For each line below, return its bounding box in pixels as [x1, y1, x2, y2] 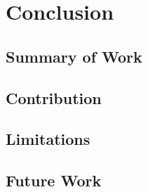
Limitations [6, 128, 90, 150]
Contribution [6, 87, 102, 108]
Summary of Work [6, 45, 142, 67]
